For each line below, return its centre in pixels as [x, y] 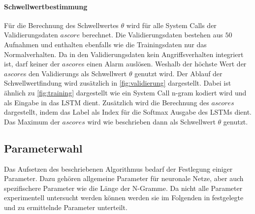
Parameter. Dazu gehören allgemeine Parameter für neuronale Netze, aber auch [124, 178]
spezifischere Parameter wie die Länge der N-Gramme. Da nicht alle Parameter [123, 188]
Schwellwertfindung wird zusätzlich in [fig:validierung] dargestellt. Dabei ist [118, 83]
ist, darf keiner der [32, 64]
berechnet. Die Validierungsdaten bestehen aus [152, 35]
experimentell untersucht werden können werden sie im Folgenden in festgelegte [124, 198]
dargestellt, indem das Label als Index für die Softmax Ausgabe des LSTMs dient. [128, 112]
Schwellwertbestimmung [46, 6]
